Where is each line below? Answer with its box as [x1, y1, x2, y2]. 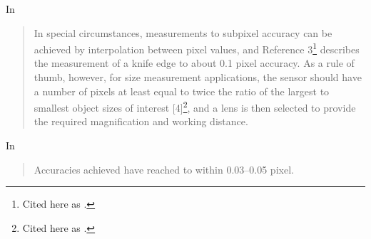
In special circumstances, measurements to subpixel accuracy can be [34, 25, 332, 40]
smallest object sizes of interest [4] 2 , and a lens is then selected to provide [34, 98, 356, 115]
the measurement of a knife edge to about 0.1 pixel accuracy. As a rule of [34, 55, 355, 70]
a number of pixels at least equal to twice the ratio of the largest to [34, 83, 330, 98]
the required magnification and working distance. [34, 114, 248, 129]
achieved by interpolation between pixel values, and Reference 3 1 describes [34, 40, 360, 56]
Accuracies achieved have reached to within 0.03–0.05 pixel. [34, 161, 294, 176]
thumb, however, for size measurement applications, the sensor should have [34, 70, 362, 85]
